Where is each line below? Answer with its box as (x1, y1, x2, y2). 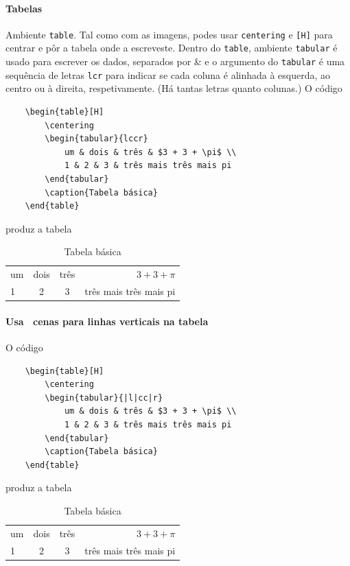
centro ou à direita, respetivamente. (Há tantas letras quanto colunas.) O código (5, 81, 342, 95)
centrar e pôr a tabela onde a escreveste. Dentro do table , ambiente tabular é (5, 40, 338, 55)
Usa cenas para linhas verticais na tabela (5, 314, 209, 328)
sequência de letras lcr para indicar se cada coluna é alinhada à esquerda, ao (5, 67, 331, 82)
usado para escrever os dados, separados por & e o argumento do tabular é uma (5, 54, 345, 69)
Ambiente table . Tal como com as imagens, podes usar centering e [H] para (5, 27, 333, 41)
